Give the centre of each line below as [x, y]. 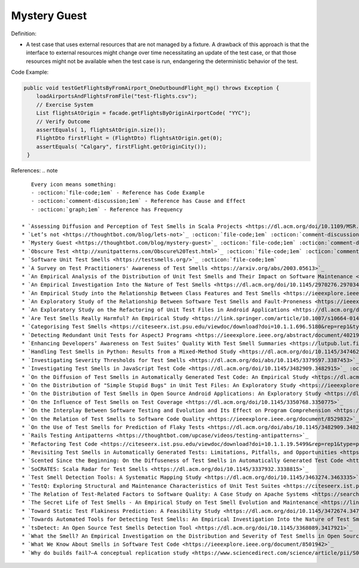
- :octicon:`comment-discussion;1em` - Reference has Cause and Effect [138, 201]
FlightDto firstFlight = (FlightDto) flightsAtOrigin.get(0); [129, 138]
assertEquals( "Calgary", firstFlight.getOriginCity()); [121, 146]
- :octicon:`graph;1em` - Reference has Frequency [107, 209]
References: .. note [34, 171]
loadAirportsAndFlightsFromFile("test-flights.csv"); [117, 96]
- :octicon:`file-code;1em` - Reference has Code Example [118, 192]
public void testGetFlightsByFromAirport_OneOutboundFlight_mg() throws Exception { [151, 88]
